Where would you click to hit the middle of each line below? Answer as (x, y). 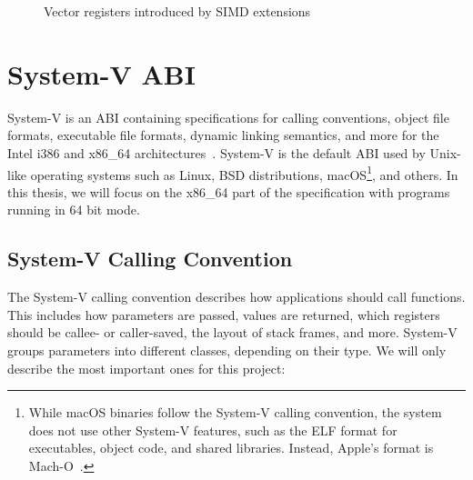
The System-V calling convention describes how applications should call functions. (236, 297)
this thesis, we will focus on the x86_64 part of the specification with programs (229, 191)
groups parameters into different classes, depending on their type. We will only (227, 350)
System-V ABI (101, 73)
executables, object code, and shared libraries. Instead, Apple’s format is (231, 448)
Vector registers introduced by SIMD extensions (177, 11)
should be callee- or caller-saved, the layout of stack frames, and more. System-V (232, 332)
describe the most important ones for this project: (146, 368)
